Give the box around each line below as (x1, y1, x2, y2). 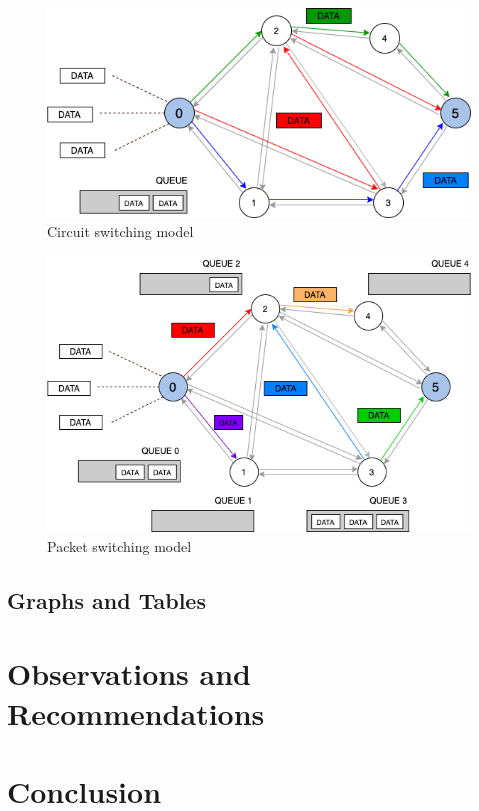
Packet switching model (47, 535, 192, 556)
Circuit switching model (47, 221, 194, 242)
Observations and (7, 653, 251, 694)
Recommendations (7, 692, 265, 733)
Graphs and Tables (7, 584, 206, 615)
